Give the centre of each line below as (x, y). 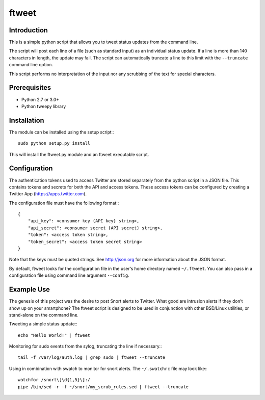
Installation (26, 120)
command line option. (31, 65)
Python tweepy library (44, 106)
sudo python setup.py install (54, 143)
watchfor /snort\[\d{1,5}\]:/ (54, 380)
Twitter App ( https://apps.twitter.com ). (48, 194)
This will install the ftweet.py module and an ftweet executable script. (79, 154)
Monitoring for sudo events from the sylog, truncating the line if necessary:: (85, 347)
